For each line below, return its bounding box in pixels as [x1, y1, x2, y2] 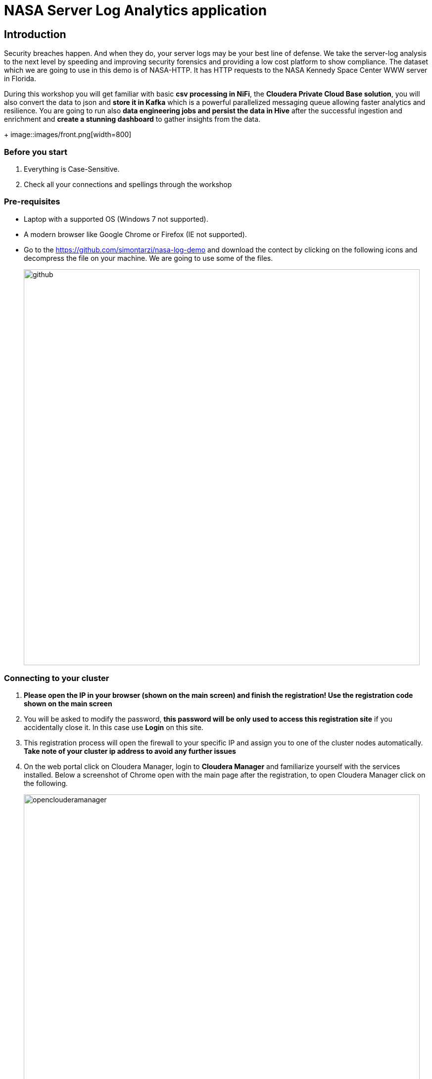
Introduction [4, 28, 66, 41]
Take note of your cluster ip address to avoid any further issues [24, 747, 236, 756]
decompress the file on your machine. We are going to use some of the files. [24, 253, 273, 262]
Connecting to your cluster [4, 673, 109, 684]
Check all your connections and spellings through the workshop [24, 180, 232, 189]
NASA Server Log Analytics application [4, 2, 267, 19]
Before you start [4, 147, 67, 157]
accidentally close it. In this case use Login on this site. [24, 723, 203, 732]
